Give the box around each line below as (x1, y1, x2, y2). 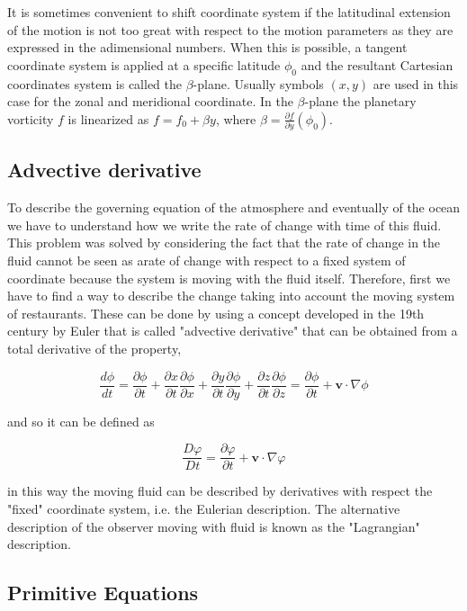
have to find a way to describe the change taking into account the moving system (7, 286, 455, 305)
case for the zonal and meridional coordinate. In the (7, 92, 293, 111)
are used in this (373, 74, 459, 93)
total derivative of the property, (7, 339, 182, 358)
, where (215, 109, 256, 128)
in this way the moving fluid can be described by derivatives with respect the (7, 481, 433, 500)
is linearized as (67, 109, 149, 128)
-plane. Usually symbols (193, 74, 324, 93)
